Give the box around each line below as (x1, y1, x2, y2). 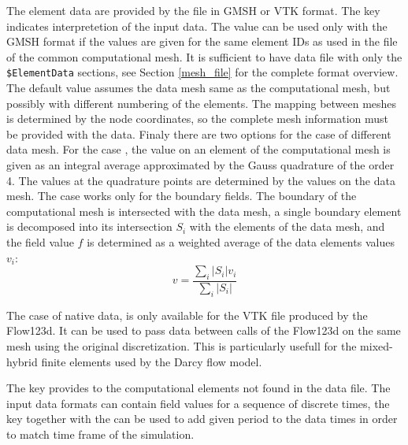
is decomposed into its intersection (6, 218, 172, 235)
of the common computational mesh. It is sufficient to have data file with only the (6, 48, 402, 65)
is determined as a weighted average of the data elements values (87, 233, 395, 250)
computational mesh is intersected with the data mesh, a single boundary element (6, 202, 402, 219)
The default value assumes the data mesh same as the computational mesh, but (6, 80, 391, 96)
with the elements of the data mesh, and (189, 218, 385, 235)
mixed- (360, 337, 393, 354)
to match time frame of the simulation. (6, 425, 195, 442)
